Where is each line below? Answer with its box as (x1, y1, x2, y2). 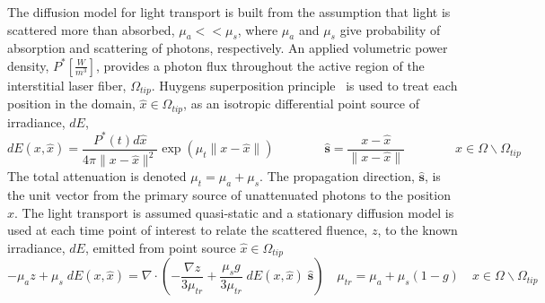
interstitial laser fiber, (7, 75, 127, 94)
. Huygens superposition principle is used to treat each (151, 75, 458, 94)
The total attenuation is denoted (7, 167, 187, 186)
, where (237, 20, 278, 39)
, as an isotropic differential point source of (183, 94, 419, 113)
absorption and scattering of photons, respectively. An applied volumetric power (7, 39, 448, 57)
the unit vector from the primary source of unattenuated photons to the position (7, 186, 451, 204)
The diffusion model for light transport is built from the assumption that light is (7, 3, 451, 21)
